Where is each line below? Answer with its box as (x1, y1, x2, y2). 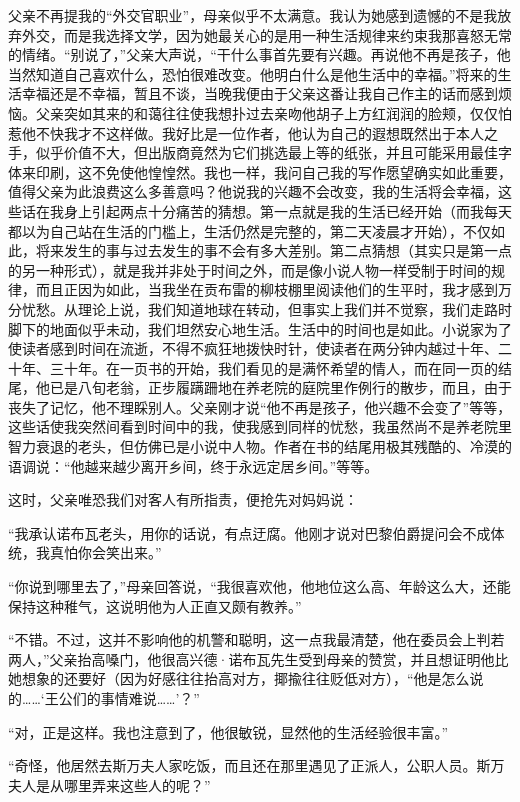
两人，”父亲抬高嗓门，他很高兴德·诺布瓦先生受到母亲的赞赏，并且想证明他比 (8, 648, 509, 669)
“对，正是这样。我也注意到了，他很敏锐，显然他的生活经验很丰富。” (8, 721, 449, 742)
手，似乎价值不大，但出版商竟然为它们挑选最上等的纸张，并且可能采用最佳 (8, 142, 498, 163)
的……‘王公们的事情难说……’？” (8, 688, 200, 708)
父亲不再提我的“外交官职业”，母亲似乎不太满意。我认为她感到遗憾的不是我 (8, 5, 498, 25)
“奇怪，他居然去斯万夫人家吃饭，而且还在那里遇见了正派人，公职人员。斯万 (8, 755, 505, 776)
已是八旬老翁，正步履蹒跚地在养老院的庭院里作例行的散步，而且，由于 (49, 377, 512, 398)
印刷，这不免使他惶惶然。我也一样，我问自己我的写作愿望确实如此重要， (35, 161, 512, 182)
